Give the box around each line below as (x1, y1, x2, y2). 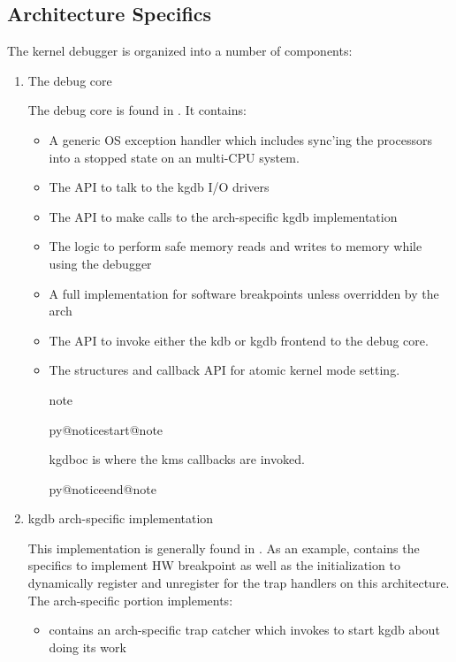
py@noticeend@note (49, 479, 156, 498)
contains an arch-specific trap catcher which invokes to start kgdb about (49, 620, 440, 639)
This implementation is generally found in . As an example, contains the (27, 538, 420, 557)
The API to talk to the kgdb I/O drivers (49, 178, 270, 196)
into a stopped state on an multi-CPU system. (49, 148, 300, 166)
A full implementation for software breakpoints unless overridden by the (49, 284, 439, 302)
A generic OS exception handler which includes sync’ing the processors (49, 130, 432, 148)
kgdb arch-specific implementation (27, 509, 214, 528)
